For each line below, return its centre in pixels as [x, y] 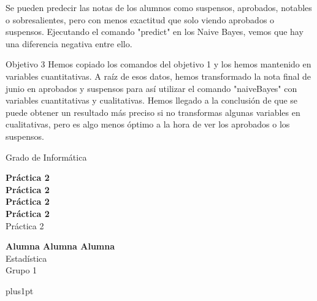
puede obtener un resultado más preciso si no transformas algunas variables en [153, 112]
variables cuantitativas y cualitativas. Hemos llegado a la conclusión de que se [152, 100]
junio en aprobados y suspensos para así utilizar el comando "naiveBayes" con [151, 88]
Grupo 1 [21, 270]
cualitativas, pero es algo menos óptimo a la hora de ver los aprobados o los [148, 124]
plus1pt [20, 290]
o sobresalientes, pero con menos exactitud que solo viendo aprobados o [140, 19]
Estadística [26, 258]
